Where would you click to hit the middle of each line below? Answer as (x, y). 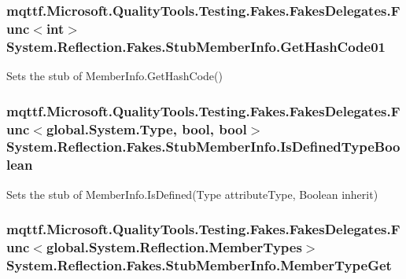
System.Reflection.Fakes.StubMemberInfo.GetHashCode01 (196, 46)
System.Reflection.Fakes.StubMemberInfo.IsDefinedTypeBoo (203, 147)
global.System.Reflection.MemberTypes (174, 247)
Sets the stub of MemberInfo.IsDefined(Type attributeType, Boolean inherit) (192, 194)
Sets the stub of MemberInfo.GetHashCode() (114, 76)
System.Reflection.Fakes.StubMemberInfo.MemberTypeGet (199, 265)
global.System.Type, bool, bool (146, 128)
